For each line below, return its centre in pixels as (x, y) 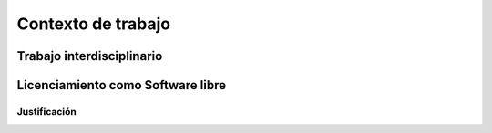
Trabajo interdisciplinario (90, 56)
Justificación (46, 111)
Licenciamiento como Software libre (122, 85)
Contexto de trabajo (94, 24)
